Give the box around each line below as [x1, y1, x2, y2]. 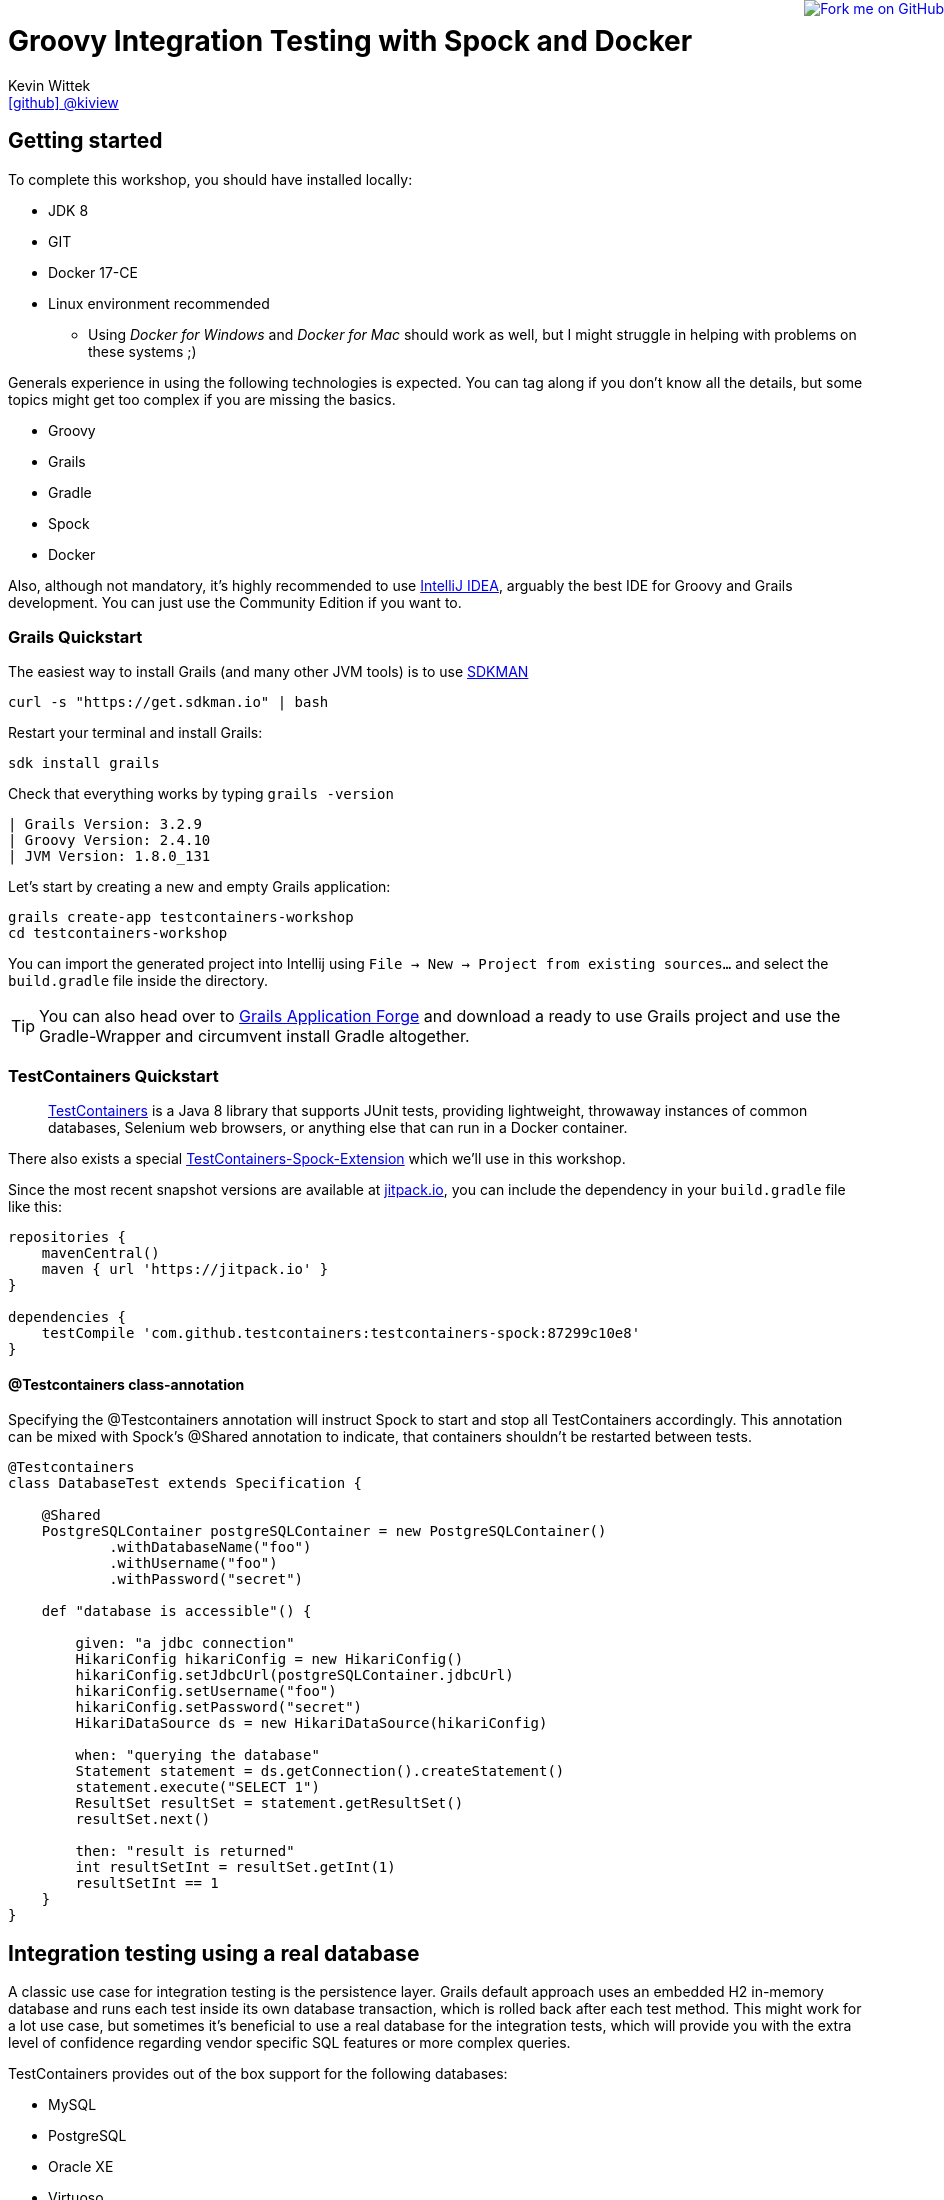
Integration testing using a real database [8, 1940, 420, 1966]
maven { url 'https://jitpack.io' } [41, 1261, 329, 1278]
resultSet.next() [75, 1811, 211, 1828]
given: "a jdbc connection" [75, 1635, 295, 1652]
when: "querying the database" [75, 1747, 320, 1764]
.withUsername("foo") [109, 1555, 278, 1572]
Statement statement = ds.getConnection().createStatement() [75, 1763, 565, 1780]
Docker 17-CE [48, 263, 138, 281]
